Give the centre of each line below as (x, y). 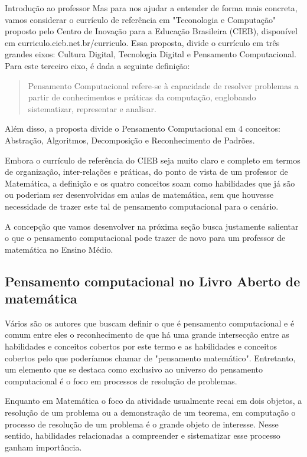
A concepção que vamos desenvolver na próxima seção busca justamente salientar (152, 226)
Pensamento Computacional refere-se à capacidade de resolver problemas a (163, 85)
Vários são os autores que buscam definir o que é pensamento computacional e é (150, 323)
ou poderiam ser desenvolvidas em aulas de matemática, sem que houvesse (139, 195)
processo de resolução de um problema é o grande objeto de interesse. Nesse (142, 424)
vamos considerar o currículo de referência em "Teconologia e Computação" (141, 19)
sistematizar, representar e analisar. (92, 108)
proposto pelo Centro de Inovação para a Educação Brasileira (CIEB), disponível (151, 31)
